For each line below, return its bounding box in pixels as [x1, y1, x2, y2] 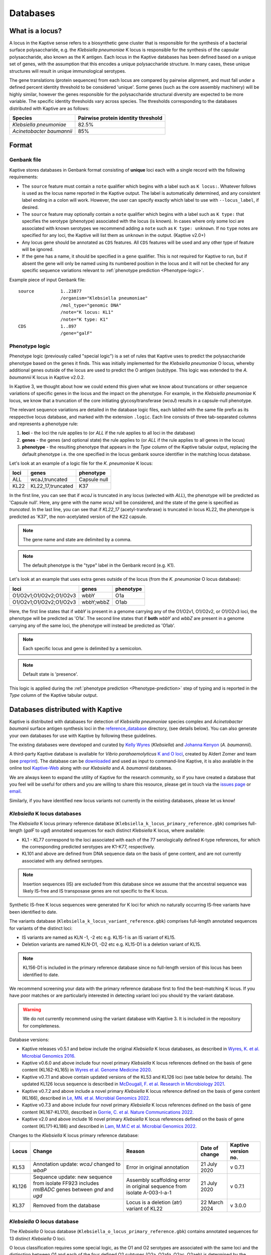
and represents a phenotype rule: [9, 421, 79, 427]
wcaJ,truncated [30, 476, 68, 483]
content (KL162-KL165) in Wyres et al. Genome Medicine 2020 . [22, 1067, 152, 1073]
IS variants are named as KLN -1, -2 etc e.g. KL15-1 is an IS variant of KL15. [22, 934, 176, 940]
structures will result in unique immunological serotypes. [9, 68, 126, 74]
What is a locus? [9, 27, 62, 35]
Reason [126, 1148, 145, 1155]
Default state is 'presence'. [23, 671, 78, 677]
